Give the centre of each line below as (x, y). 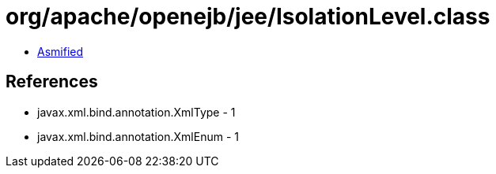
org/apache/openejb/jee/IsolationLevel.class (248, 17)
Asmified (61, 51)
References (52, 82)
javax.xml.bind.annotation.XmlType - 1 (136, 112)
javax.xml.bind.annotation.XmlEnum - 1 (138, 136)
